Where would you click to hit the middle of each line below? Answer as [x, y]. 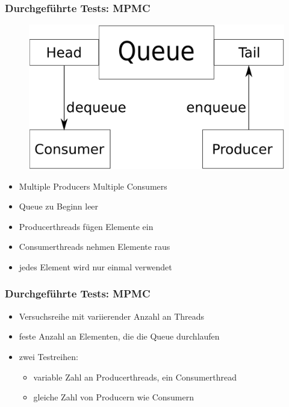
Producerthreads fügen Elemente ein [86, 226]
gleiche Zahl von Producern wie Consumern [113, 397]
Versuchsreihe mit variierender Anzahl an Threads [112, 316]
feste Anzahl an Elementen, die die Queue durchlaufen [119, 336]
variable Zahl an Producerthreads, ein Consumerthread [135, 377]
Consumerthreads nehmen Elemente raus [95, 247]
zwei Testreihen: [48, 356]
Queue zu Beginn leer [59, 206]
